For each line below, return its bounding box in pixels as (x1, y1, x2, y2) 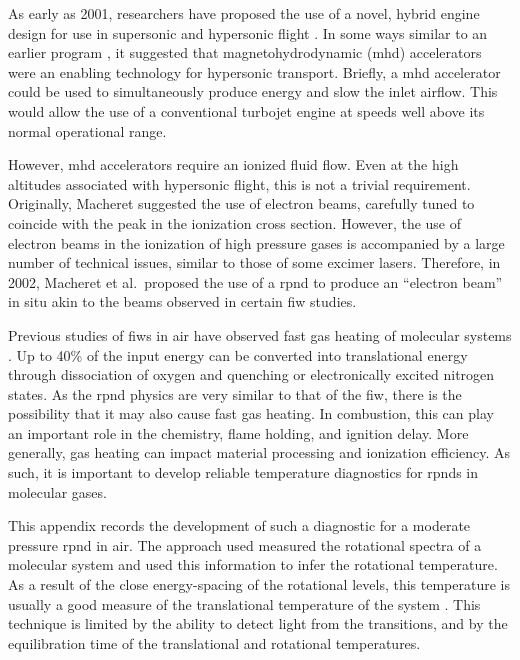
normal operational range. (8, 120, 167, 141)
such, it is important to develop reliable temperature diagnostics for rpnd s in (8, 462, 479, 483)
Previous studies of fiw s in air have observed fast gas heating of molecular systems (8, 324, 512, 345)
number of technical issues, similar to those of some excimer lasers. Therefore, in (8, 252, 501, 273)
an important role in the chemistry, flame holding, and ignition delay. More (8, 422, 469, 443)
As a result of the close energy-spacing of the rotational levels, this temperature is (8, 574, 510, 595)
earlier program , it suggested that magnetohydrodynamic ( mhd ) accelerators (8, 42, 482, 63)
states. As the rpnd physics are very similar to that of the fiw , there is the (8, 383, 462, 404)
